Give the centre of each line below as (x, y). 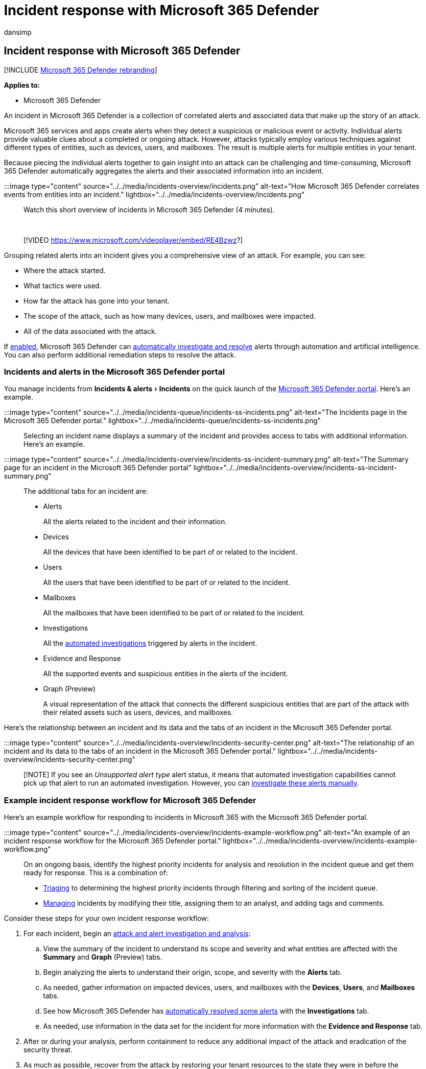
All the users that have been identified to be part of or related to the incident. (167, 583)
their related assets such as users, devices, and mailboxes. (138, 713)
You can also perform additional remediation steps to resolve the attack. (120, 355)
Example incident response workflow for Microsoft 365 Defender (130, 800)
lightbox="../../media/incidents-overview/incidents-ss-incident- (295, 468)
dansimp (18, 32)
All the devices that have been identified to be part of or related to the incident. (170, 552)
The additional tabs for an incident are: (86, 491)
